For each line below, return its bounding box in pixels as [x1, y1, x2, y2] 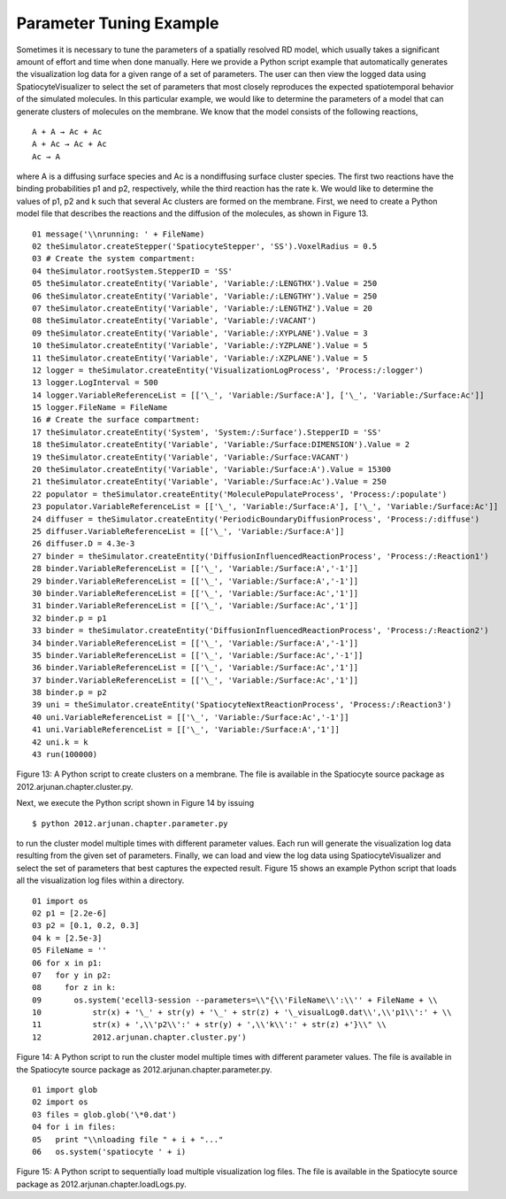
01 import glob [32, 1085, 98, 1095]
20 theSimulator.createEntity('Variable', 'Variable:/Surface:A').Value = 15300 [32, 465, 392, 475]
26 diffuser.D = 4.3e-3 [32, 538, 135, 549]
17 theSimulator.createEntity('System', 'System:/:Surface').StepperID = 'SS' [32, 427, 382, 437]
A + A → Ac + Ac [32, 127, 103, 136]
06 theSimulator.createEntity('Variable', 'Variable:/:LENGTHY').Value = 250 [32, 290, 378, 301]
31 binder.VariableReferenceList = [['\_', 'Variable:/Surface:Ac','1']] [32, 600, 359, 611]
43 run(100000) [32, 749, 98, 760]
